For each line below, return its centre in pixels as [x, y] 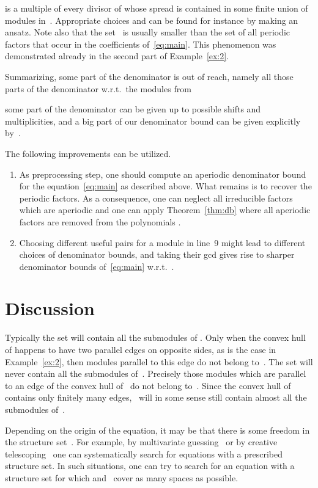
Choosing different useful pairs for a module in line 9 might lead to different [162, 242]
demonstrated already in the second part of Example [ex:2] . [117, 56]
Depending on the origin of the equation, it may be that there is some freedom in [157, 430]
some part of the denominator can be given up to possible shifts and [133, 109]
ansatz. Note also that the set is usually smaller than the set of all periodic [148, 32]
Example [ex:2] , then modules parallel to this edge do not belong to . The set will [159, 361]
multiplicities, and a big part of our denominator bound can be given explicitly [153, 121]
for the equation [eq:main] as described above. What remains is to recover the [165, 186]
